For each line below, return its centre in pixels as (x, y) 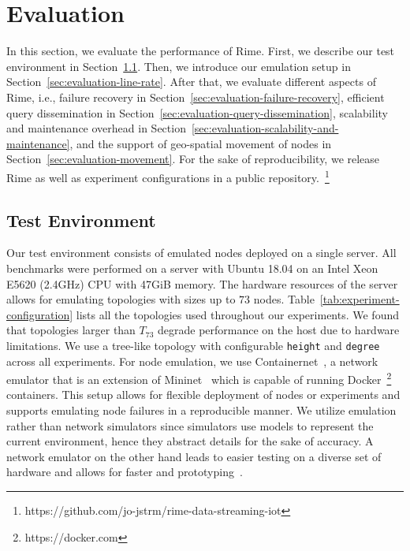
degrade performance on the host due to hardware (278, 330)
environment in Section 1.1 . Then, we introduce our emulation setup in (179, 66)
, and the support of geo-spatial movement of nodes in (201, 143)
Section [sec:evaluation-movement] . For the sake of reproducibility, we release (193, 159)
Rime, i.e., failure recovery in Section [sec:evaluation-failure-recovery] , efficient (196, 97)
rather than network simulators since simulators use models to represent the (190, 425)
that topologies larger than (71, 330)
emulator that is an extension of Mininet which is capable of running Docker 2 (199, 378)
